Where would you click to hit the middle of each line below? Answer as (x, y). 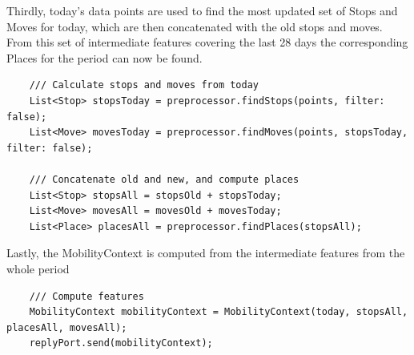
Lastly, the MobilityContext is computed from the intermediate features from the (206, 253)
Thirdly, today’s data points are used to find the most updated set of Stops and (202, 10)
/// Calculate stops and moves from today (144, 85)
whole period (38, 268)
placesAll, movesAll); (67, 327)
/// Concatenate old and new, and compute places (164, 179)
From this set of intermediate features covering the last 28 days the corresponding (207, 42)
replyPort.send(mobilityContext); (121, 343)
